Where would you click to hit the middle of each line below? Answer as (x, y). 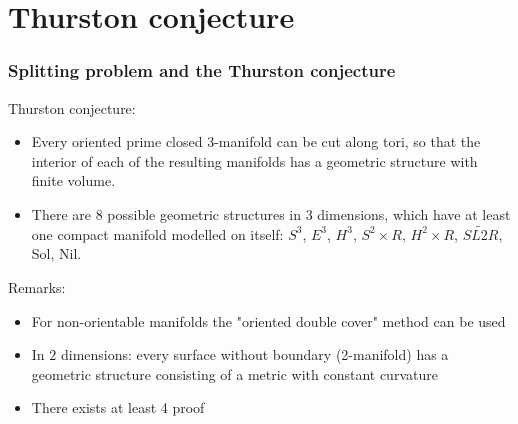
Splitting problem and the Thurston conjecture (202, 70)
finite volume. (73, 180)
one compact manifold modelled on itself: (157, 233)
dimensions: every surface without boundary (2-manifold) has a (254, 354)
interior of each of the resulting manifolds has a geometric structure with (254, 160)
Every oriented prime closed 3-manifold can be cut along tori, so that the (256, 141)
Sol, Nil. (56, 253)
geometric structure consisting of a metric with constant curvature (234, 373)
